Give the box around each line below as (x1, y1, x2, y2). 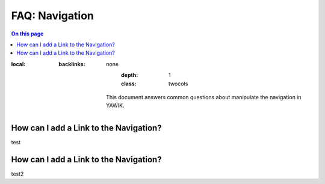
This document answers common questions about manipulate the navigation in (106, 93, 302, 100)
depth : (121, 72, 138, 79)
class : (121, 80, 137, 87)
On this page (11, 30, 44, 37)
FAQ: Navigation (11, 9, 94, 22)
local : (11, 60, 26, 67)
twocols (169, 80, 188, 87)
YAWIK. (106, 102, 125, 109)
